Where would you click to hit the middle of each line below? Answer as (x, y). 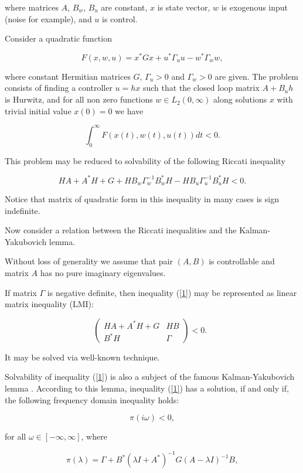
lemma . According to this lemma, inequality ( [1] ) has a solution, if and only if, (147, 388)
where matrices (32, 7)
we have (129, 110)
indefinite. (23, 210)
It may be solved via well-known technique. (82, 357)
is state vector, (184, 7)
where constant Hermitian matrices (68, 76)
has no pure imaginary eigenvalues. (103, 273)
